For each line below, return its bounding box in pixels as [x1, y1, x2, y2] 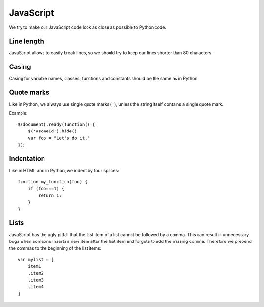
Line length [9, 37, 44, 45]
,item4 [27, 284, 44, 289]
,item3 [27, 277, 44, 283]
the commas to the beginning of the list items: [9, 245, 102, 251]
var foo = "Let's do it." [27, 135, 90, 141]
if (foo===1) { [27, 186, 65, 191]
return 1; [38, 193, 62, 198]
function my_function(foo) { [18, 179, 88, 184]
